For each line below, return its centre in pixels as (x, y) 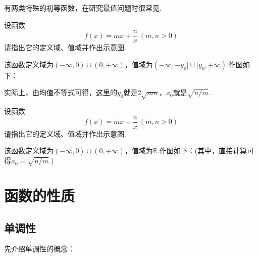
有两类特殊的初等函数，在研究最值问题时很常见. (83, 8)
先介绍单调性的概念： (39, 249)
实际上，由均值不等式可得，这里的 (61, 92)
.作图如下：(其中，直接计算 (202, 151)
